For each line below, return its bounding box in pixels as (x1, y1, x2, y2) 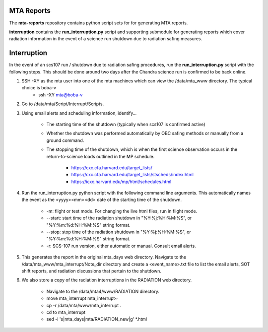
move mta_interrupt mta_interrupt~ (46, 295, 118, 301)
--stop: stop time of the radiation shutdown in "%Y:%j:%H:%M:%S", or (46, 229, 191, 235)
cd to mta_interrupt (46, 309, 86, 315)
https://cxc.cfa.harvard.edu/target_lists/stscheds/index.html (71, 172, 194, 178)
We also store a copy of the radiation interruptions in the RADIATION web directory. (21, 277, 192, 283)
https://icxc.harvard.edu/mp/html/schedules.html (71, 179, 172, 185)
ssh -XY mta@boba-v (38, 92, 83, 98)
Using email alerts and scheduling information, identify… (21, 110, 137, 116)
